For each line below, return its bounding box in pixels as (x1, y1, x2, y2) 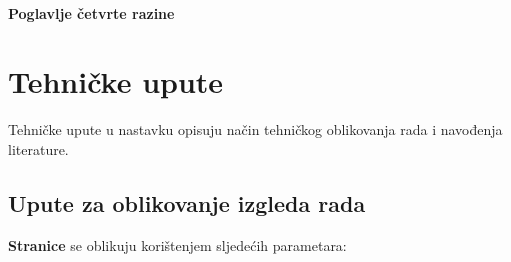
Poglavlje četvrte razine (8, 2, 175, 23)
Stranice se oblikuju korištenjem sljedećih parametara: (8, 234, 347, 255)
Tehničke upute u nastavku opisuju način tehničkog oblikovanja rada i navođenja (8, 119, 503, 140)
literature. (8, 138, 69, 159)
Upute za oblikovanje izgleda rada (8, 187, 366, 218)
